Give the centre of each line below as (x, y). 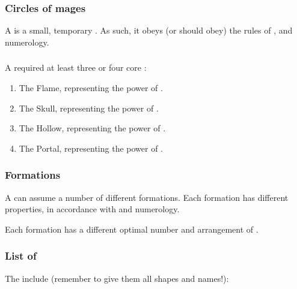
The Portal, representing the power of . (91, 148)
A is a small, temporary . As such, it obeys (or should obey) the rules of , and (149, 30)
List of (21, 256)
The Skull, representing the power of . (89, 108)
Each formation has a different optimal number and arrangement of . (132, 229)
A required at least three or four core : (76, 67)
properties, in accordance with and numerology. (92, 209)
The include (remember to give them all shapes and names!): (117, 278)
